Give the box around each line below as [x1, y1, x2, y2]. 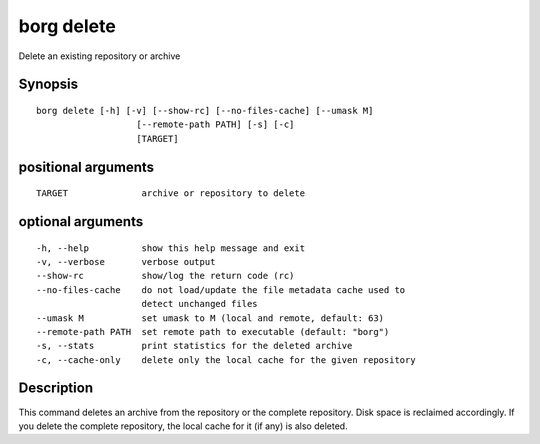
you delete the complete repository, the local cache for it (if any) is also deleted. [18, 420, 349, 432]
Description [18, 380, 94, 397]
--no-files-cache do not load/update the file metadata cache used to [36, 284, 406, 295]
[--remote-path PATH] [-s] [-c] [136, 119, 295, 130]
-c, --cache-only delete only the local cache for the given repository [36, 354, 416, 365]
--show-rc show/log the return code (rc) [36, 270, 295, 282]
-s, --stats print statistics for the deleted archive [36, 340, 353, 352]
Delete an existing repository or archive [18, 50, 181, 62]
